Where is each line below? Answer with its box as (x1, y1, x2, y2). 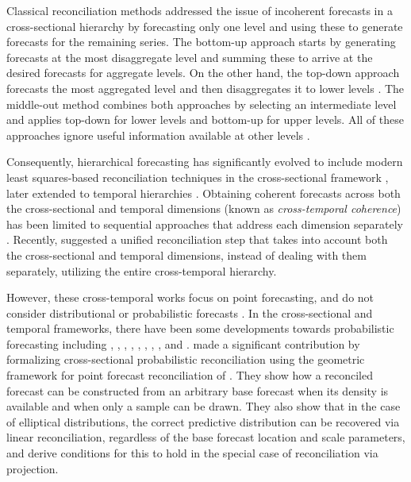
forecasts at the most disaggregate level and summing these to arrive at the (6, 48, 373, 65)
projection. (6, 460, 59, 476)
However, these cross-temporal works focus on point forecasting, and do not (6, 289, 375, 306)
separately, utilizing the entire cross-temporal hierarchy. (6, 262, 277, 279)
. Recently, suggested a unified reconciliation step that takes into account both (6, 231, 388, 248)
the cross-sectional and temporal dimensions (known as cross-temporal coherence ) (6, 200, 401, 217)
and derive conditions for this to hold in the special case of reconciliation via (6, 445, 378, 461)
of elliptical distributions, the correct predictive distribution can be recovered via (6, 413, 400, 430)
